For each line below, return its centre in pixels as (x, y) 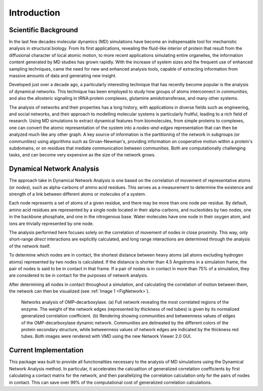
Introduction (35, 13)
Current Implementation (46, 350)
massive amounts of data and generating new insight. (63, 76)
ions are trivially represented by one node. (51, 223)
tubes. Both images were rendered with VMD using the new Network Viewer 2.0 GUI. (106, 336)
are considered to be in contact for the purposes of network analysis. (79, 276)
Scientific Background (44, 30)
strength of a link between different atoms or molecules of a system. (77, 194)
